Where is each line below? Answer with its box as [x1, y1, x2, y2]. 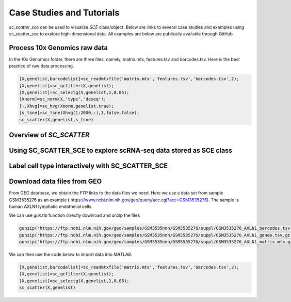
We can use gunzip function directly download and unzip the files [9, 212, 140, 218]
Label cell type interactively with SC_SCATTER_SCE [9, 162, 168, 170]
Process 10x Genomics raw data [9, 44, 108, 52]
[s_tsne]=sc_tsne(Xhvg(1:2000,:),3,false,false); [19, 110, 140, 116]
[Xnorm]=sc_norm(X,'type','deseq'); [19, 96, 107, 102]
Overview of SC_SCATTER [9, 131, 90, 139]
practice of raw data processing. [9, 63, 74, 69]
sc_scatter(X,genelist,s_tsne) [19, 117, 94, 122]
